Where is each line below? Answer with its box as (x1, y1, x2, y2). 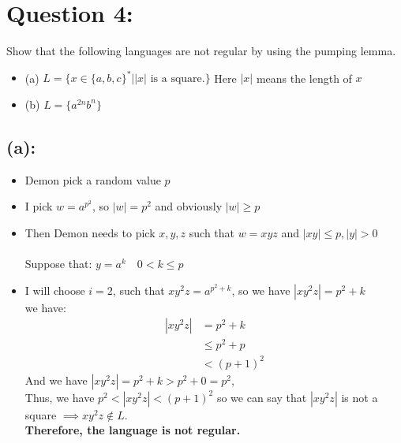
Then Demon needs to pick (24, 224, 156, 240)
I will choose (24, 281, 85, 298)
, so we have (231, 281, 290, 298)
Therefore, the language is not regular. (24, 422, 241, 438)
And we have (24, 371, 88, 388)
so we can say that (216, 389, 307, 405)
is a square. (150, 73, 205, 85)
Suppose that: (24, 255, 92, 271)
